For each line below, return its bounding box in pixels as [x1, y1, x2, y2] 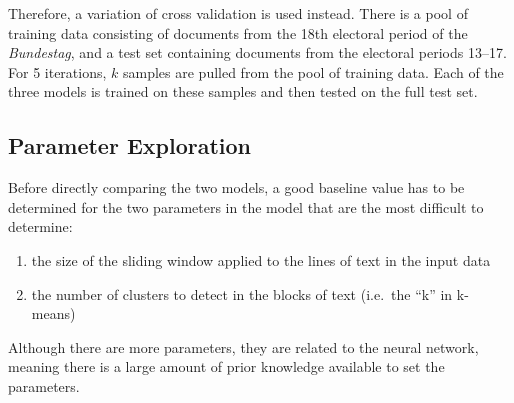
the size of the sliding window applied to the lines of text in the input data [31, 249, 491, 270]
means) [31, 303, 76, 324]
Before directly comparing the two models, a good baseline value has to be [8, 177, 465, 198]
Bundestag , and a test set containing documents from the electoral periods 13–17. [8, 42, 507, 63]
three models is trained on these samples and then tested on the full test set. [8, 81, 478, 102]
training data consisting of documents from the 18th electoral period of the [8, 22, 468, 43]
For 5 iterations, [8, 61, 107, 82]
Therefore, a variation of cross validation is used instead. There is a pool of [8, 3, 468, 23]
